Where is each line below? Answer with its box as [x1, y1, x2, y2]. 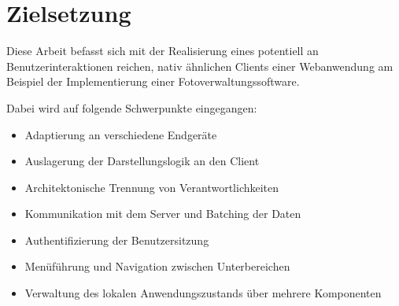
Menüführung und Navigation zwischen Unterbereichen [24, 258, 290, 275]
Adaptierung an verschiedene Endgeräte [24, 126, 217, 142]
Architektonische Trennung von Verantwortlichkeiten [24, 179, 279, 195]
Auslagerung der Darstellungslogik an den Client [24, 153, 260, 169]
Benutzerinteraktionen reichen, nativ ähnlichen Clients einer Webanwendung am [6, 57, 393, 74]
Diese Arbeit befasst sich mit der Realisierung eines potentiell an [6, 42, 319, 59]
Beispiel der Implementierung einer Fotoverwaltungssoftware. [6, 73, 300, 90]
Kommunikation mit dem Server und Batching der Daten [24, 205, 301, 222]
